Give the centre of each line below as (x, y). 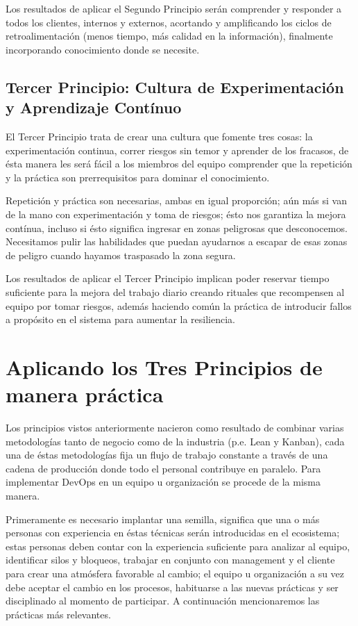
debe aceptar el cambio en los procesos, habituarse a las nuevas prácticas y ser (172, 587)
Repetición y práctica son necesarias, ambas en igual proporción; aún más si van (176, 200)
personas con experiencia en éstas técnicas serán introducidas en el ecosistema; (173, 533)
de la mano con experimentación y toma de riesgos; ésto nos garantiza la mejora (176, 214)
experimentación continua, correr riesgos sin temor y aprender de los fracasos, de (177, 150)
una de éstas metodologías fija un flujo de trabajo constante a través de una (167, 455)
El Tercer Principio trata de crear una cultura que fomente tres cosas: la (159, 136)
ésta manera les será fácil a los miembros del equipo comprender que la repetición (179, 164)
